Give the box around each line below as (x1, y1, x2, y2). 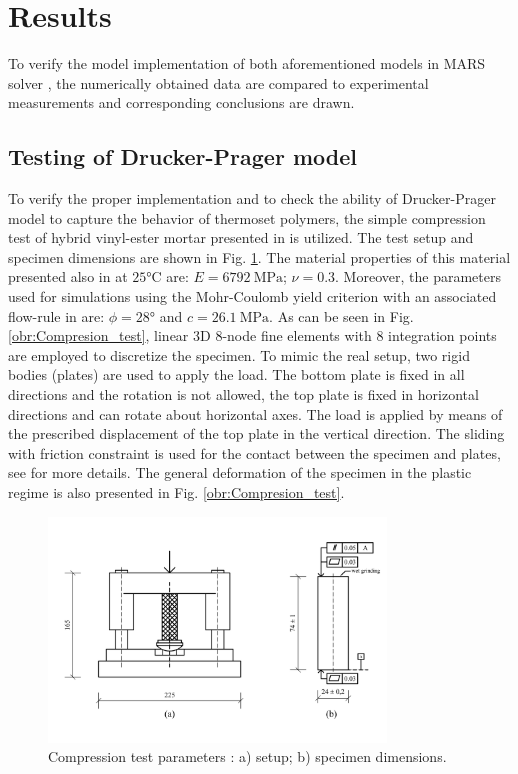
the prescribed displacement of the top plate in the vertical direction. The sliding (8, 423, 505, 444)
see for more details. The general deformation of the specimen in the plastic (8, 462, 472, 483)
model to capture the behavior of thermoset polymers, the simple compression (8, 207, 486, 228)
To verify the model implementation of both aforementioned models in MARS (8, 53, 486, 74)
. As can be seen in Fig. (269, 305, 414, 326)
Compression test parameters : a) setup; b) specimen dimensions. (48, 746, 447, 767)
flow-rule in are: (8, 305, 105, 326)
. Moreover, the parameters (335, 266, 501, 287)
